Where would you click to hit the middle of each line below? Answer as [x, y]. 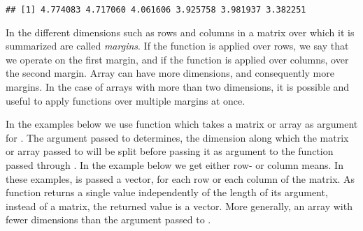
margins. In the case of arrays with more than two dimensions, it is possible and [178, 87]
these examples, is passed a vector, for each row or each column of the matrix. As [180, 178]
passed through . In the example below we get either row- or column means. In [175, 165]
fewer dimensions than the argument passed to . [108, 219]
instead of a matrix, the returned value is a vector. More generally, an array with [179, 206]
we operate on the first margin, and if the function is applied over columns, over [177, 59]
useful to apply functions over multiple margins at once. [126, 100]
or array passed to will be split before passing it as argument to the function [170, 151]
